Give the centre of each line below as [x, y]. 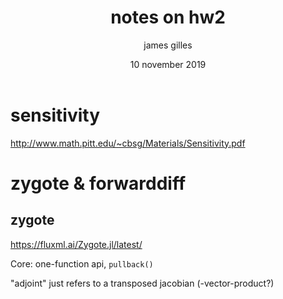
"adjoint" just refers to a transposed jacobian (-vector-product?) [142, 283]
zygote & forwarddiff [98, 183]
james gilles [168, 45]
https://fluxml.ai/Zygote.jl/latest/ [76, 244]
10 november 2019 [168, 64]
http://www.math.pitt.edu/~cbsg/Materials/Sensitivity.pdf [128, 143]
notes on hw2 [168, 17]
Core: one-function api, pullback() [82, 263]
